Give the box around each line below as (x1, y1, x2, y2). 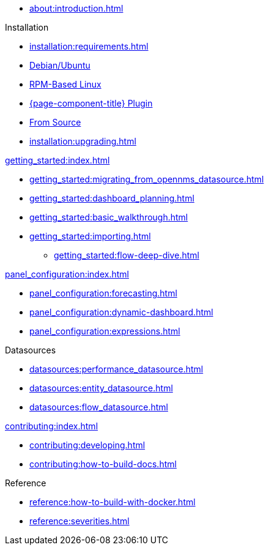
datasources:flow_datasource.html (29, 402, 168, 412)
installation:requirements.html (29, 41, 149, 51)
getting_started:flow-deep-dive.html (54, 250, 199, 260)
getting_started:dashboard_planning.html (29, 193, 194, 203)
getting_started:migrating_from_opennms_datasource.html (29, 174, 264, 184)
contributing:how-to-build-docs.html (29, 459, 177, 469)
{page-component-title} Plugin (29, 98, 153, 108)
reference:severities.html (29, 516, 130, 526)
